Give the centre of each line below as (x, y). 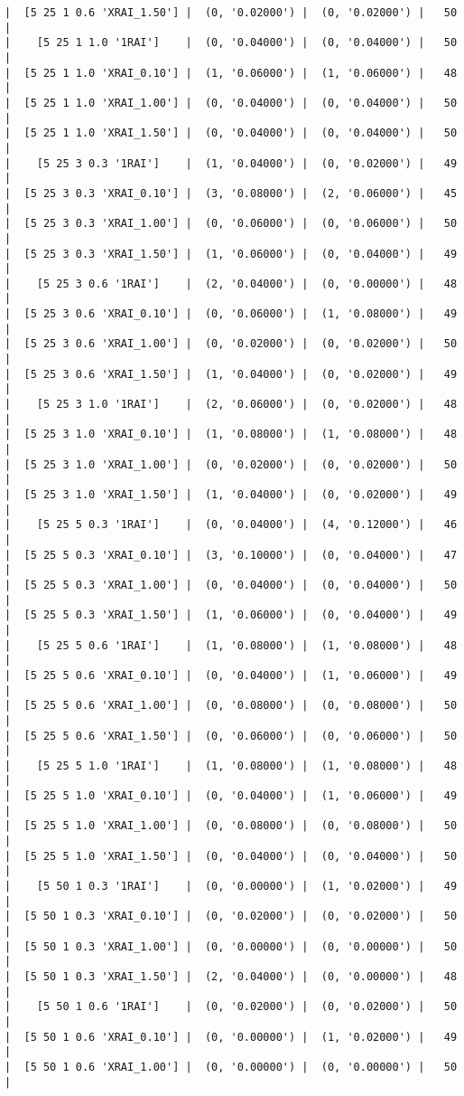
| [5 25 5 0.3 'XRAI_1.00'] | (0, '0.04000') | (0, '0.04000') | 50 (231, 585)
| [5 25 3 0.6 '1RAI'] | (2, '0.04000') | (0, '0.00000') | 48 (231, 283)
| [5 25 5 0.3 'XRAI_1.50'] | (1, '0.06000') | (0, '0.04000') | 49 (231, 615)
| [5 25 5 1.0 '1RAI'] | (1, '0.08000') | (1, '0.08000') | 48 (231, 765)
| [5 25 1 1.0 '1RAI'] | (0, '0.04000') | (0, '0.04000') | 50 (231, 43)
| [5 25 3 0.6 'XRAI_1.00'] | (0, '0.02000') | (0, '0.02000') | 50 (231, 344)
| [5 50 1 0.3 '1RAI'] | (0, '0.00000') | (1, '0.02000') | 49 (231, 887)
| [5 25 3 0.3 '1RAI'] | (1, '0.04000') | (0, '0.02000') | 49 (231, 163)
